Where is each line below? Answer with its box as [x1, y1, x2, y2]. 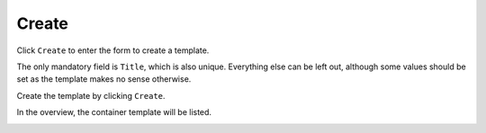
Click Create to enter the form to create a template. [16, 45, 210, 56]
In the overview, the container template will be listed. [16, 107, 211, 118]
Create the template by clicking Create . [16, 90, 166, 101]
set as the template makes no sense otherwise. [16, 74, 192, 84]
